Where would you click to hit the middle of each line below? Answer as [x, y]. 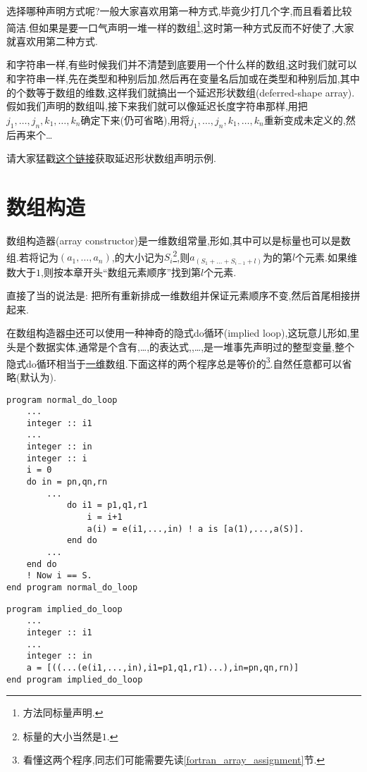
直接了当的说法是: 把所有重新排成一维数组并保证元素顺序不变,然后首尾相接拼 [183, 295]
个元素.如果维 [326, 257]
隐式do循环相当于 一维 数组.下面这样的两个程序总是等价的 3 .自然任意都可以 [174, 362]
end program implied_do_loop [75, 679]
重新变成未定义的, [305, 119]
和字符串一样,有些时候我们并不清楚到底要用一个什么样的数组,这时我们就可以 [182, 64]
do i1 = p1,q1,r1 [107, 505]
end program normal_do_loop [72, 587]
